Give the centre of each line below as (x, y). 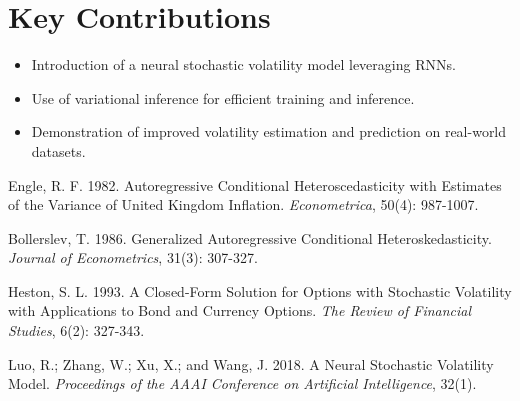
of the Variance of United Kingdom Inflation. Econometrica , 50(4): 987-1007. (243, 204)
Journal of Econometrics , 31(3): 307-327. (133, 257)
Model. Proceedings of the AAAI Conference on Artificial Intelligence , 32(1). (242, 383)
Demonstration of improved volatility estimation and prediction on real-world (269, 131)
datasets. (58, 150)
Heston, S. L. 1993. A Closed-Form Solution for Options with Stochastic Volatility (260, 290)
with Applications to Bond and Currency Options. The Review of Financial (240, 310)
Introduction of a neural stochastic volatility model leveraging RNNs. (243, 64)
